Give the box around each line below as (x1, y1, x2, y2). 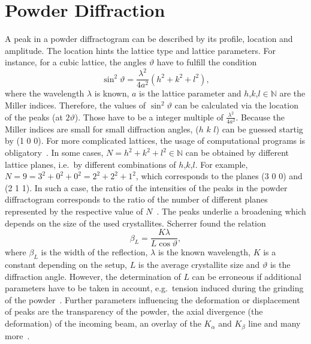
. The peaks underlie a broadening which (156, 205, 306, 218)
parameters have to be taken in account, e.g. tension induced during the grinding (5, 282, 304, 294)
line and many (248, 317, 301, 330)
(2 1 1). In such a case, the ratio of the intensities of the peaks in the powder (5, 181, 288, 194)
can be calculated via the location (174, 99, 298, 111)
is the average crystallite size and (138, 258, 260, 271)
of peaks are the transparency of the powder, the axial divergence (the (5, 305, 263, 318)
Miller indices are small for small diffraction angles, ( (5, 122, 199, 135)
